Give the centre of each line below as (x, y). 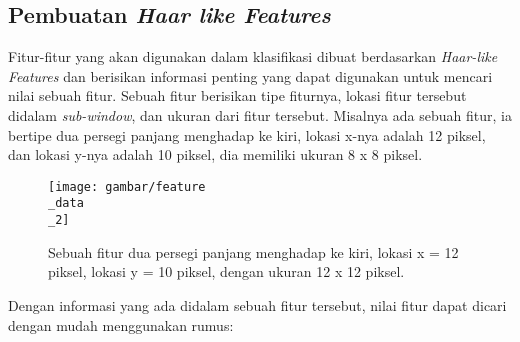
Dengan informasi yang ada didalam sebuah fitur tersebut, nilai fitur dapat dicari (257, 304)
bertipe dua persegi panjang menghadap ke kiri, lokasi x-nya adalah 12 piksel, (247, 134)
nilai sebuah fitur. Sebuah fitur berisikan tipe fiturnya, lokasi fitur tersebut (237, 95)
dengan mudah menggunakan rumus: (121, 324)
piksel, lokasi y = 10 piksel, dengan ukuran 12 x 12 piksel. (226, 271)
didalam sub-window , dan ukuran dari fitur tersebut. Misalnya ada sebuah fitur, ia (260, 114)
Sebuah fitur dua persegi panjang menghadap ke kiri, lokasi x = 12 (253, 251)
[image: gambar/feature (127, 186)
